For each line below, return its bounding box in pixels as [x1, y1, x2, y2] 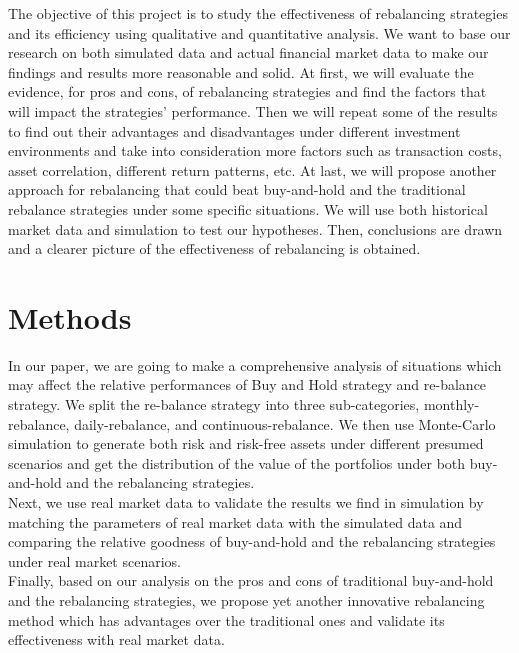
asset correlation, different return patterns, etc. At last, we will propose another [8, 159, 497, 180]
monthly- [423, 394, 480, 415]
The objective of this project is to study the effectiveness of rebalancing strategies [8, 3, 508, 23]
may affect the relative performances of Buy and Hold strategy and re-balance [8, 374, 487, 395]
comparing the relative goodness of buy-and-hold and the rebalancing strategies [8, 531, 496, 552]
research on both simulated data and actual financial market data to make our [8, 42, 489, 63]
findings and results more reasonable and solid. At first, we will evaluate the [8, 61, 474, 82]
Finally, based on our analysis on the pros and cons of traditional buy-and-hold [8, 570, 494, 591]
